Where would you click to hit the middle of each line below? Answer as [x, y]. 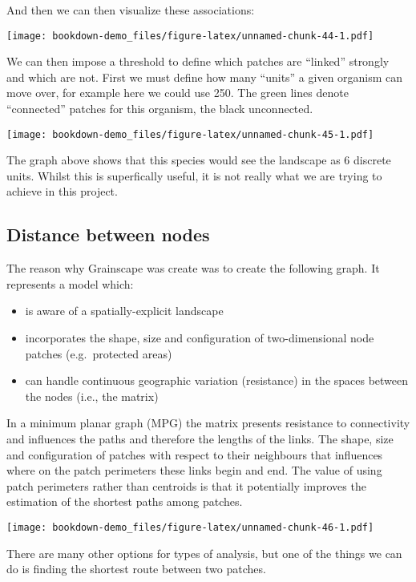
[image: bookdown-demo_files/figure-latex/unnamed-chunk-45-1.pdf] [190, 134]
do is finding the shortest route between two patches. [136, 569]
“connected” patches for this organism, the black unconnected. [160, 109]
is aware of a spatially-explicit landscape [124, 311]
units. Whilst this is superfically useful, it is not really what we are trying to [194, 175]
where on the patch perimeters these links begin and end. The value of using [194, 470]
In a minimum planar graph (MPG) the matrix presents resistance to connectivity [208, 423]
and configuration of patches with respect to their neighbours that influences [195, 454]
